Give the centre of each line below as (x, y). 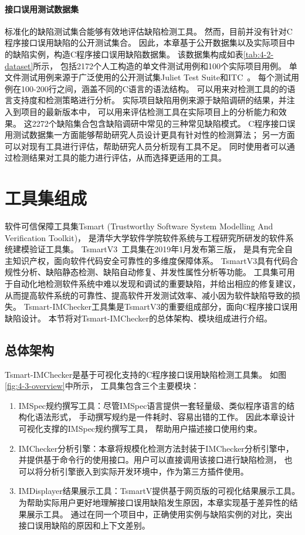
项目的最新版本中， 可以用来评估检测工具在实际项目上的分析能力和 (150, 111)
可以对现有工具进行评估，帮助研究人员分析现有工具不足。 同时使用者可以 (146, 146)
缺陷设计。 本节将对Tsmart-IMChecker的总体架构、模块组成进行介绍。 (138, 318)
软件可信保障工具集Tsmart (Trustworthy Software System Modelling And (139, 226)
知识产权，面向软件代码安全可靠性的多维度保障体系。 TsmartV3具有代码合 (155, 260)
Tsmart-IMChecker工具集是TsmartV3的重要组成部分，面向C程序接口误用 (161, 307)
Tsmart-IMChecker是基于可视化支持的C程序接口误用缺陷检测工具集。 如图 (146, 374)
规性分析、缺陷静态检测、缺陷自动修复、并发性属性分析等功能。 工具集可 (146, 272)
